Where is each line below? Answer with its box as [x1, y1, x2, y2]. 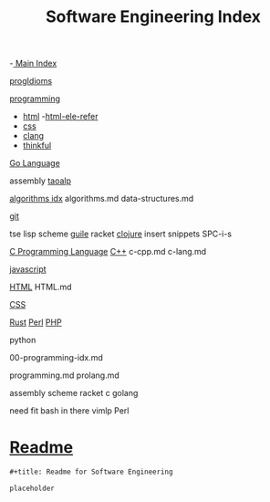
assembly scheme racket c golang [9, 388, 139, 399]
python [9, 335, 36, 346]
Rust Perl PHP [9, 317, 62, 328]
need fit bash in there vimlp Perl [9, 405, 130, 416]
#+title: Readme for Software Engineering [9, 467, 173, 476]
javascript [9, 264, 47, 275]
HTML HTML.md [9, 281, 72, 293]
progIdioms [9, 76, 53, 87]
